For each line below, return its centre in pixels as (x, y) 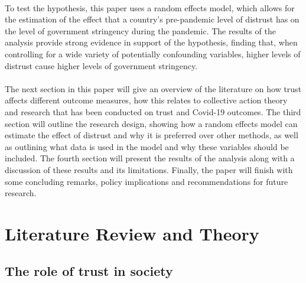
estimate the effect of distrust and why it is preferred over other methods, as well (152, 135)
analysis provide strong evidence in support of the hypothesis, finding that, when (151, 42)
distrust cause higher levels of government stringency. (101, 65)
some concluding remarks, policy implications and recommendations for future (147, 181)
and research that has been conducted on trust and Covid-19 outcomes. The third (153, 111)
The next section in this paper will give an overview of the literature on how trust (153, 88)
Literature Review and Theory (132, 233)
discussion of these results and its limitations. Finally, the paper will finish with (149, 169)
